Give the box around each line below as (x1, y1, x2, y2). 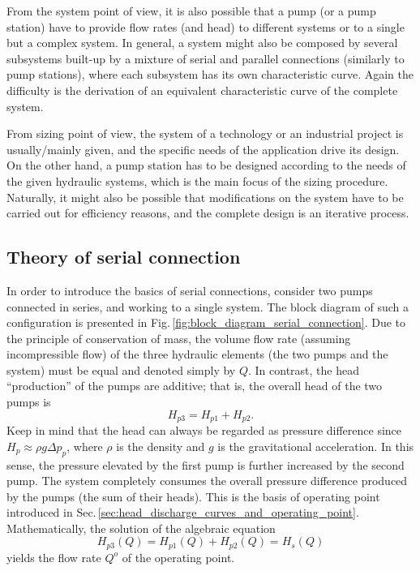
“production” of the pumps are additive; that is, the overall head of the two (6, 377, 383, 394)
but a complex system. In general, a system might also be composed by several (6, 34, 398, 51)
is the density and (116, 437, 205, 454)
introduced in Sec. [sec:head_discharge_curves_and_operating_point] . (6, 504, 359, 521)
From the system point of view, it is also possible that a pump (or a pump (6, 2, 376, 19)
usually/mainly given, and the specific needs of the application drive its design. (6, 140, 400, 157)
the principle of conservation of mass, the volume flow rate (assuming (6, 329, 351, 346)
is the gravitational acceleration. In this (217, 437, 414, 454)
